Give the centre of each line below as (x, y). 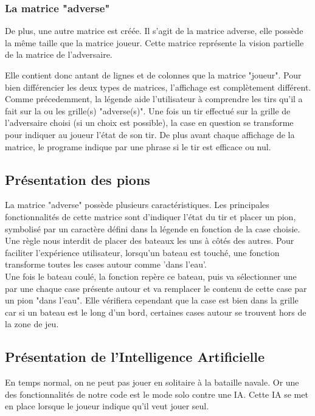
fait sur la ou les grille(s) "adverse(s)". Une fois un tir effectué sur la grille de (148, 110)
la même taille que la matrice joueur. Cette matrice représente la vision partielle (154, 42)
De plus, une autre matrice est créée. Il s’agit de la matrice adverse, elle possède (154, 31)
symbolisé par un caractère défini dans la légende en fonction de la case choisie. (153, 228)
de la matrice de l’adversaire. (59, 54)
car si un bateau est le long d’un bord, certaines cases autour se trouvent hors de (156, 312)
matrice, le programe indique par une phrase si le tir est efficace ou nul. (138, 146)
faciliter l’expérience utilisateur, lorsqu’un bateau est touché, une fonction (142, 252)
